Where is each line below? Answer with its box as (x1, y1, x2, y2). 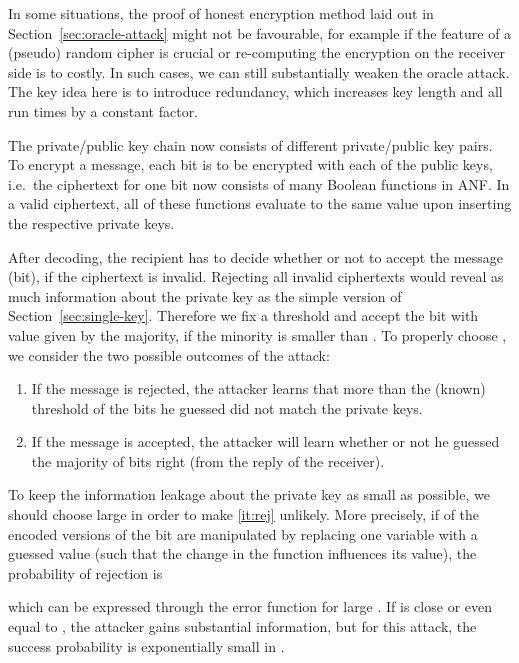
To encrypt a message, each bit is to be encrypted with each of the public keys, (8, 154, 493, 175)
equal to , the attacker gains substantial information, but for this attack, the (8, 616, 477, 637)
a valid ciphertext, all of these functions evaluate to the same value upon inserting (8, 193, 512, 214)
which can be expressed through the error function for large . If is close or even (8, 596, 492, 617)
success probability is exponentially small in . (8, 635, 285, 656)
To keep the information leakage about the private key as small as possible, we (8, 484, 490, 505)
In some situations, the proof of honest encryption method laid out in (8, 3, 434, 23)
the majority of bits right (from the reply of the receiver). (31, 450, 385, 471)
